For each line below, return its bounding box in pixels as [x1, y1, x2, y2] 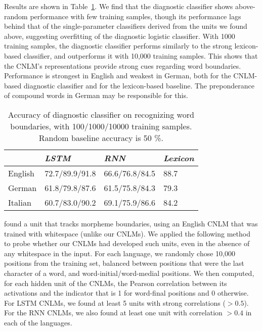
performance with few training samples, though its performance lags [30, 11, 241, 21]
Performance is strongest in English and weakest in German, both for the [4, 70, 231, 81]
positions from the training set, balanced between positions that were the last [4, 258, 244, 268]
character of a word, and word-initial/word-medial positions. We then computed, [4, 267, 254, 278]
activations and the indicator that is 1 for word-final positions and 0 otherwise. [4, 288, 249, 298]
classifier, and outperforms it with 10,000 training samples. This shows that [23, 50, 258, 61]
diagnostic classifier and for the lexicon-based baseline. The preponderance [23, 80, 254, 90]
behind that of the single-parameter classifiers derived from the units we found [4, 21, 247, 31]
